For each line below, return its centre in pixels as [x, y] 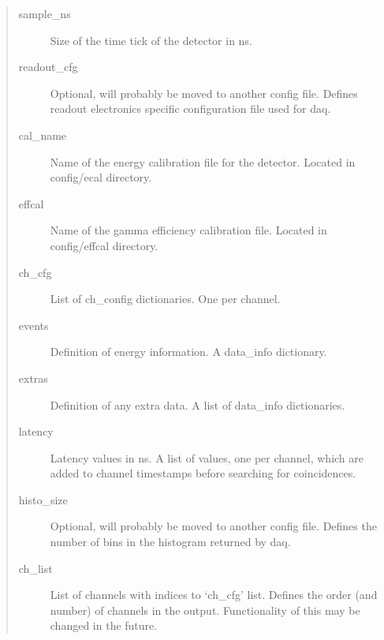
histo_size [43, 499]
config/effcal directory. [104, 245]
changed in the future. [104, 625]
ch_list [35, 568]
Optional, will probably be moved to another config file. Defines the [213, 526]
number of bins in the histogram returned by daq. [170, 542]
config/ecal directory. [101, 177]
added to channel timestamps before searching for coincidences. [203, 473]
